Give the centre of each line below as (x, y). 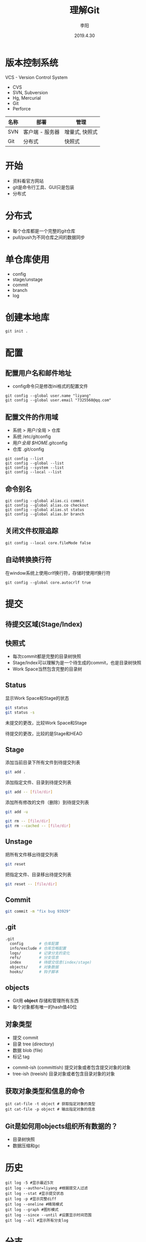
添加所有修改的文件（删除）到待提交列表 (47, 802)
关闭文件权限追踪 (32, 531)
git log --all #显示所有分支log (37, 1221)
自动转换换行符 (28, 560)
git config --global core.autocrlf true (48, 582)
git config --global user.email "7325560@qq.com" (58, 400)
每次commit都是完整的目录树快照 (47, 656)
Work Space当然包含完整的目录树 (47, 669)
